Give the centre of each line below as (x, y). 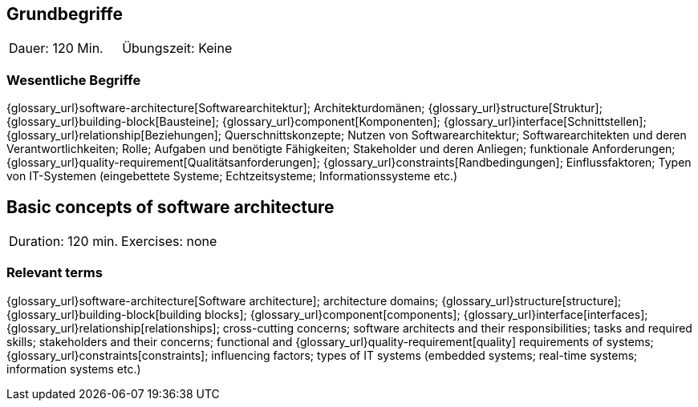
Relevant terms (55, 273)
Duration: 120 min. (64, 242)
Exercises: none (169, 242)
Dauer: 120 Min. (56, 48)
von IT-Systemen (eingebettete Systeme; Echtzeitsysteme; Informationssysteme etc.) (232, 176)
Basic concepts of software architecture (170, 207)
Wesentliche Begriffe (74, 80)
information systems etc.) (74, 369)
